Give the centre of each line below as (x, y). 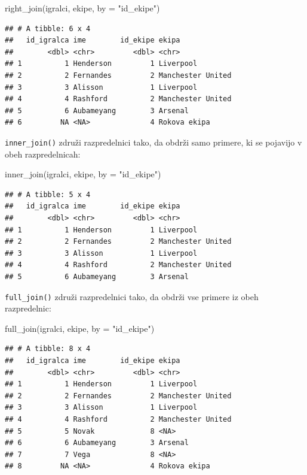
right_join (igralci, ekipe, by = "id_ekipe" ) (82, 8)
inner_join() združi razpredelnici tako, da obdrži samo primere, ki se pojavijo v (153, 142)
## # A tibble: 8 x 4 (48, 349)
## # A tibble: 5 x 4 (48, 194)
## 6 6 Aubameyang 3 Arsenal (97, 443)
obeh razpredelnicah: (43, 154)
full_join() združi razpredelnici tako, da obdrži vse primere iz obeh (132, 296)
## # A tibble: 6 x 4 (48, 28)
